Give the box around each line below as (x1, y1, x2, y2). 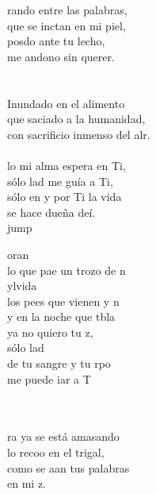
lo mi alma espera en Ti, (7, 156, 126, 173)
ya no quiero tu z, (7, 323, 93, 340)
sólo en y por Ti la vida (7, 188, 122, 205)
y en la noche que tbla (7, 308, 116, 325)
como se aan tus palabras (7, 459, 130, 476)
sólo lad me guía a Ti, (7, 172, 113, 189)
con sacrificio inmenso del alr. (7, 125, 150, 142)
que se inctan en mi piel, (7, 17, 126, 33)
